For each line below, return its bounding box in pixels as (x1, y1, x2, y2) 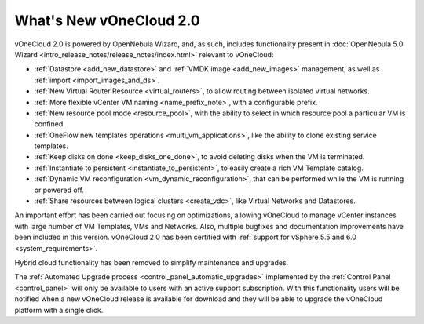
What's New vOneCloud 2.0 (14, 12, 200, 29)
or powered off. (34, 185, 84, 195)
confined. (34, 119, 66, 129)
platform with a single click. (14, 305, 104, 315)
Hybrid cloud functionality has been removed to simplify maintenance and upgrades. (14, 257, 289, 267)
